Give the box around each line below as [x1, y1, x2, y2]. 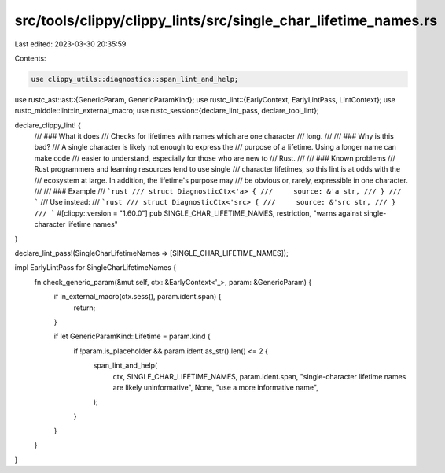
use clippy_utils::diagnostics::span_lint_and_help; [31, 75, 239, 83]
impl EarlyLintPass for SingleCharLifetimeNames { [14, 263, 177, 272]
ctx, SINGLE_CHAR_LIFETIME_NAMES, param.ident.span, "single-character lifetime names [112, 371, 406, 381]
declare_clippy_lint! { [14, 120, 82, 130]
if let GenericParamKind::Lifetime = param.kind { [53, 331, 211, 342]
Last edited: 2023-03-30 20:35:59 [14, 39, 127, 49]
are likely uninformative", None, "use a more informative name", [112, 382, 318, 392]
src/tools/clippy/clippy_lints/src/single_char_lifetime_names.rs [14, 12, 438, 29]
